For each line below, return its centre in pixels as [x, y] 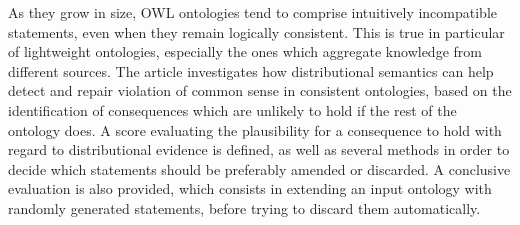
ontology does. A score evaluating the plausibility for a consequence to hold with [255, 129]
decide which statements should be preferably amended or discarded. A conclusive [259, 168]
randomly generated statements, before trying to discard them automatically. [244, 207]
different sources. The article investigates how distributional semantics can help [251, 70]
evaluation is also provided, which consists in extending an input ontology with [250, 188]
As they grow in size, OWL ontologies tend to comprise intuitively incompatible [253, 12]
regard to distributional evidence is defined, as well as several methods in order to [259, 149]
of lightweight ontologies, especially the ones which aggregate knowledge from [245, 51]
